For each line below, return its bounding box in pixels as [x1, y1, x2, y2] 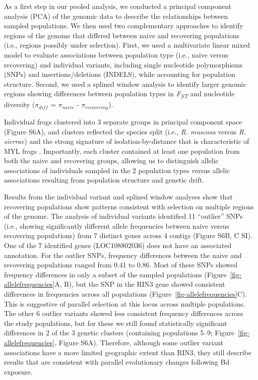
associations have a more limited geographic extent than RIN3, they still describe [4, 347, 252, 357]
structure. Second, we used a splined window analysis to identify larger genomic [4, 78, 247, 89]
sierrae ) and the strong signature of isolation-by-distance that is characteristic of [4, 136, 250, 146]
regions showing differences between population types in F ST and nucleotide [4, 88, 235, 100]
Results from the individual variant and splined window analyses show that [4, 191, 233, 202]
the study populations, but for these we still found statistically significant [4, 317, 227, 328]
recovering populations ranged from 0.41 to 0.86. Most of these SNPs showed [4, 259, 238, 270]
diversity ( [4, 99, 35, 110]
